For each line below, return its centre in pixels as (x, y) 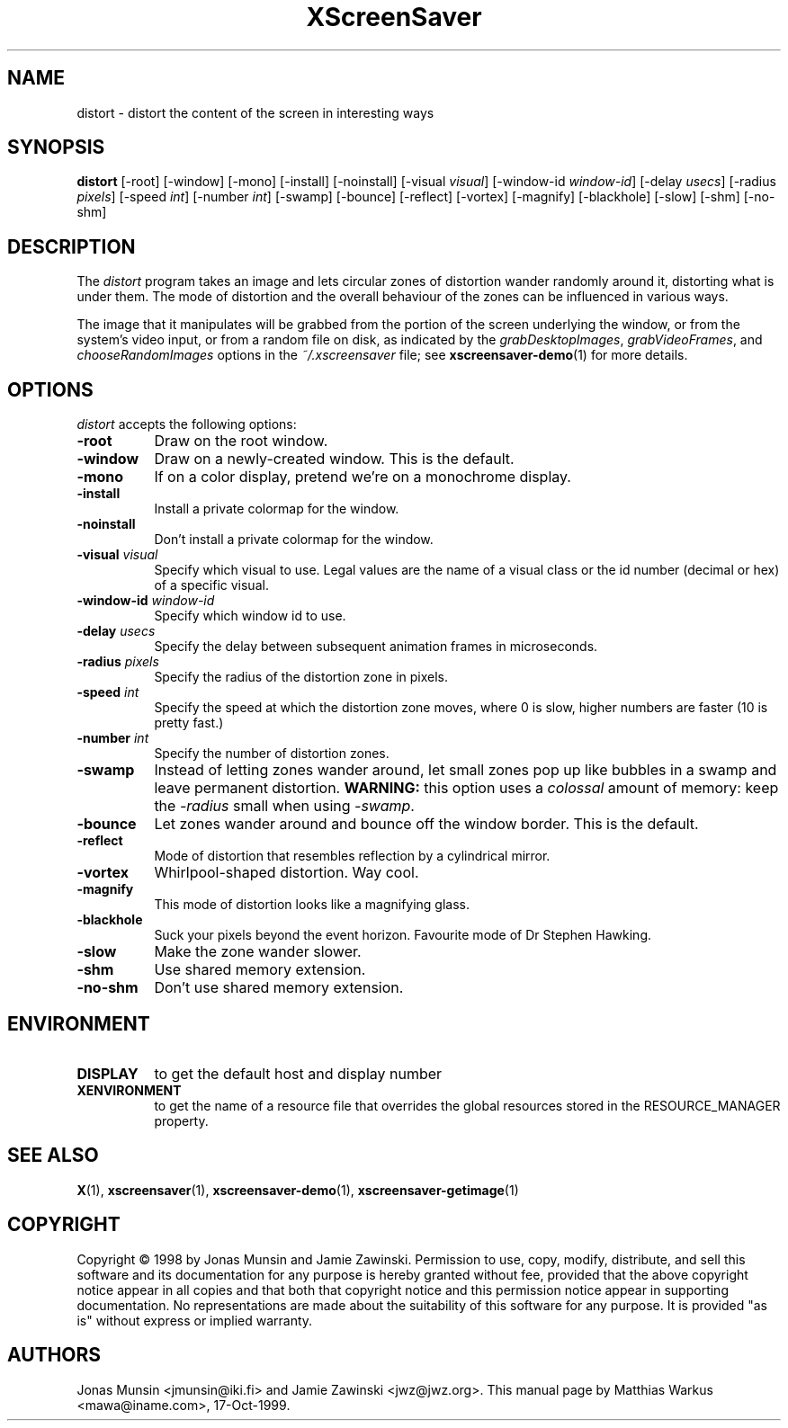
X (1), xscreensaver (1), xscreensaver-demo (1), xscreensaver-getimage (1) (298, 1190)
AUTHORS (54, 1355)
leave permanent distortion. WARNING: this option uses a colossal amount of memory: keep (466, 788)
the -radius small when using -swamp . (284, 806)
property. (181, 1120)
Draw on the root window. (241, 441)
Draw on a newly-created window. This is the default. (334, 459)
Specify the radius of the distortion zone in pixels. (301, 677)
